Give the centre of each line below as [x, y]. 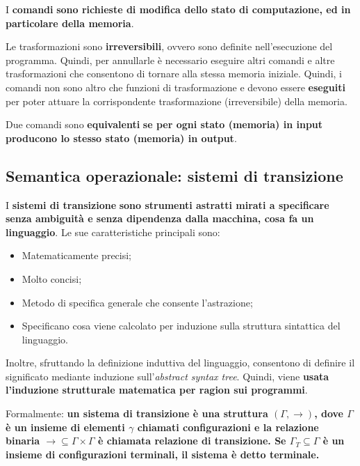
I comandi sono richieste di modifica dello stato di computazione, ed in [178, 9]
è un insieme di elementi [65, 427]
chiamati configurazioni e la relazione [228, 427]
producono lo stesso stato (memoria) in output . [121, 138]
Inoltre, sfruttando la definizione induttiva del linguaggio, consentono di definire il [180, 363]
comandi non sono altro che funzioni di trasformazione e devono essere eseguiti [175, 87]
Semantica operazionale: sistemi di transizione [174, 175]
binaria [23, 441]
